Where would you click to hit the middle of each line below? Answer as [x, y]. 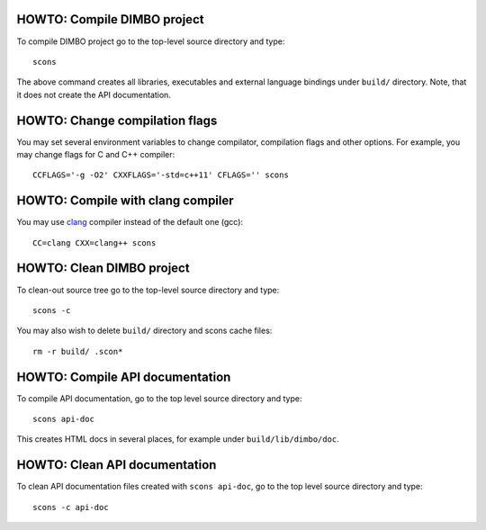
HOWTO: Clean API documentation [117, 465]
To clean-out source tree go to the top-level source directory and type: [148, 290]
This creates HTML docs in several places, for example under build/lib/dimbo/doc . [178, 439]
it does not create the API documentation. [94, 94]
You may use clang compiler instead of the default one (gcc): [130, 222]
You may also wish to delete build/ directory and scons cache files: [144, 331]
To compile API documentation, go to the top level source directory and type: [159, 398]
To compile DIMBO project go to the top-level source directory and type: [151, 41]
